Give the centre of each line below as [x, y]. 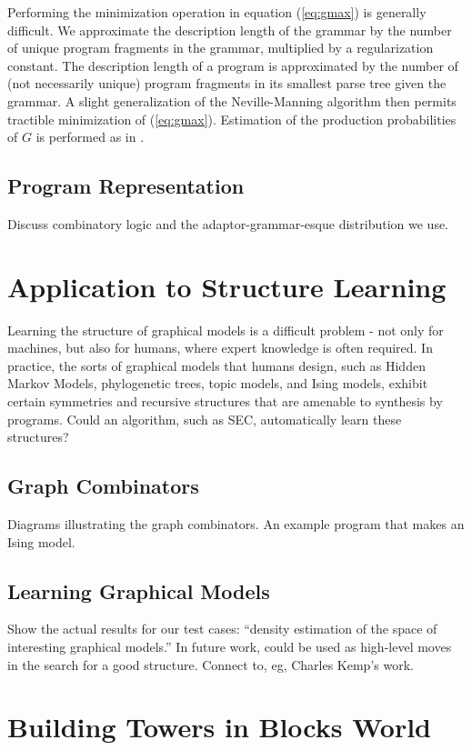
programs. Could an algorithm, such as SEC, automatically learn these [205, 419]
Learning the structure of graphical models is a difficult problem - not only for [226, 330]
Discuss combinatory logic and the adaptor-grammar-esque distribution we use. [228, 223]
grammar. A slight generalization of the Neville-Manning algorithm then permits [232, 100]
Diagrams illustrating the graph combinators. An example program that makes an [236, 524]
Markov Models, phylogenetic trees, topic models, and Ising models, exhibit [218, 383]
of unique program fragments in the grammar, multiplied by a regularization [221, 48]
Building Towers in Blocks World [219, 727]
